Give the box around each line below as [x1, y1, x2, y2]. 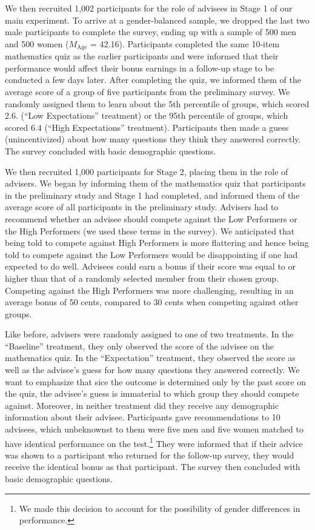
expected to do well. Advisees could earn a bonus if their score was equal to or [5, 260, 296, 273]
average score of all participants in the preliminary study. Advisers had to [5, 200, 279, 213]
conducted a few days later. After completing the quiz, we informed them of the [5, 73, 302, 86]
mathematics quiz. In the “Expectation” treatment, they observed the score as [5, 351, 296, 364]
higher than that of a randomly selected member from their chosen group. [5, 271, 279, 284]
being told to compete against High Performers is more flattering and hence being [5, 236, 309, 249]
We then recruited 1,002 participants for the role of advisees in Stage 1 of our [5, 2, 293, 14]
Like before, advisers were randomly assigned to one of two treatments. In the [5, 328, 294, 340]
